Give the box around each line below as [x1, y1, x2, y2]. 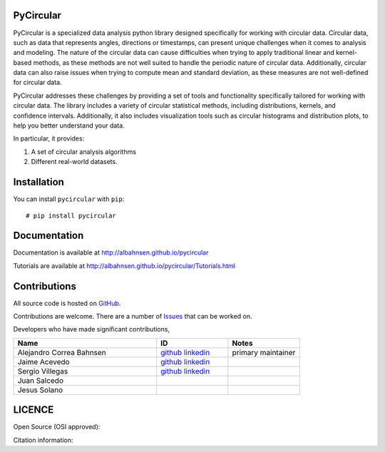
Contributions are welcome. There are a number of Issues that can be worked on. [13, 312, 252, 321]
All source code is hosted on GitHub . [13, 299, 121, 307]
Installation [13, 176, 64, 188]
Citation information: [13, 436, 73, 444]
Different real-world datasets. [31, 158, 118, 166]
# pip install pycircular [26, 211, 117, 220]
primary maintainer [232, 347, 296, 357]
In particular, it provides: [13, 134, 85, 143]
